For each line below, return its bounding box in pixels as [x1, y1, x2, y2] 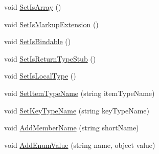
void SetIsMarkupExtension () [4, 18, 99, 29]
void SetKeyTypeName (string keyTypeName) [4, 105, 149, 115]
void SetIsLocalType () [4, 70, 76, 81]
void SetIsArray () [4, 2, 61, 12]
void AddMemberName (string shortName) [4, 122, 139, 133]
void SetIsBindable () [4, 36, 71, 47]
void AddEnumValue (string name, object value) [4, 139, 155, 150]
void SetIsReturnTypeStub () [4, 53, 96, 64]
